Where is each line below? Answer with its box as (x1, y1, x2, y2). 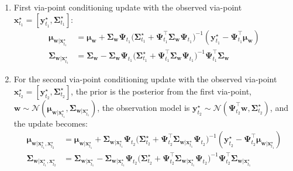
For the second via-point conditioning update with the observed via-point (13, 73, 277, 85)
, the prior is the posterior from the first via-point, (71, 85, 251, 97)
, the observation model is (97, 101, 190, 113)
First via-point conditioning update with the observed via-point (13, 1, 242, 13)
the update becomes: (13, 117, 88, 129)
